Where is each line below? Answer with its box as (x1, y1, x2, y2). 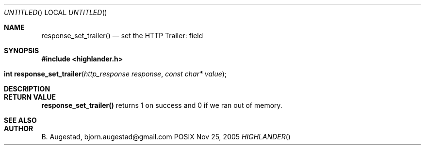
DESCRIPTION (4, 85, 50, 93)
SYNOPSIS (4, 46, 39, 55)
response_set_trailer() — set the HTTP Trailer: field (41, 31, 203, 40)
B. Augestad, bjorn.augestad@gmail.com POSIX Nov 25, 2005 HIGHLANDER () (41, 133, 291, 141)
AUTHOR (4, 124, 33, 133)
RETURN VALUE (4, 93, 56, 101)
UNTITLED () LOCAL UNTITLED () (4, 8, 107, 16)
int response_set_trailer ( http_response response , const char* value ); (4, 70, 227, 78)
